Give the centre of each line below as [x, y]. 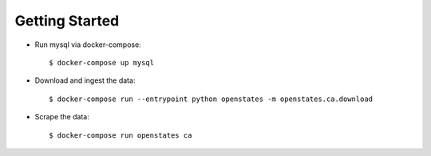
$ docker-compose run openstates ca [121, 135]
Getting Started [67, 21]
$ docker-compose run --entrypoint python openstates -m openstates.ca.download [211, 99]
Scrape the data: [62, 117]
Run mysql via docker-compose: [88, 45]
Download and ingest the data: [85, 80]
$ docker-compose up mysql [102, 62]
